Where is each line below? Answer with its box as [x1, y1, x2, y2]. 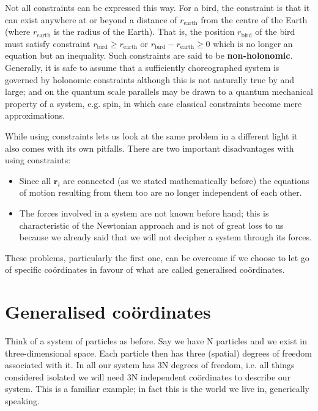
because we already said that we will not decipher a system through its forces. [19, 231, 312, 243]
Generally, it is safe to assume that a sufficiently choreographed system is [5, 61, 279, 73]
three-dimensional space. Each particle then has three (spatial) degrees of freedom [5, 346, 312, 359]
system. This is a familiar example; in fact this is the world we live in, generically [5, 382, 309, 395]
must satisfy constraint [5, 37, 91, 50]
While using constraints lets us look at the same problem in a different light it [5, 129, 298, 142]
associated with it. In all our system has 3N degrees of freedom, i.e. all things [5, 358, 295, 371]
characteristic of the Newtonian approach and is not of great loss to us [19, 218, 284, 231]
